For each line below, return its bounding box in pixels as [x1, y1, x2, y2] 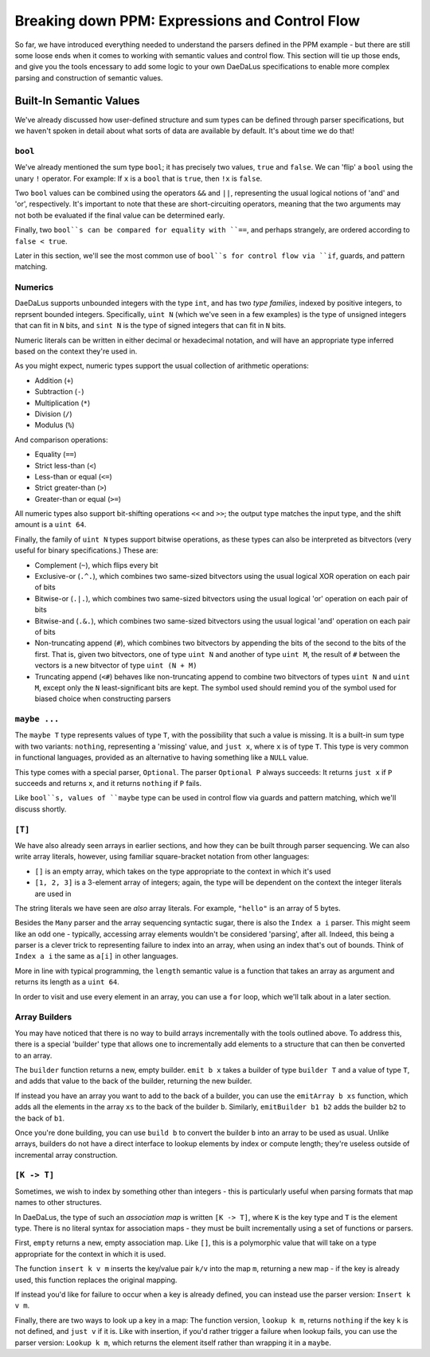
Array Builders [14, 1011, 72, 1023]
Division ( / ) [34, 409, 72, 418]
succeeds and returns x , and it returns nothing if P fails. [14, 779, 202, 788]
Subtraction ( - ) [34, 387, 84, 397]
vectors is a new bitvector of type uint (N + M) [34, 661, 197, 671]
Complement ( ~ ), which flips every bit [34, 560, 158, 569]
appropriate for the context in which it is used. [14, 1249, 166, 1258]
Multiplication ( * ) [34, 398, 91, 408]
